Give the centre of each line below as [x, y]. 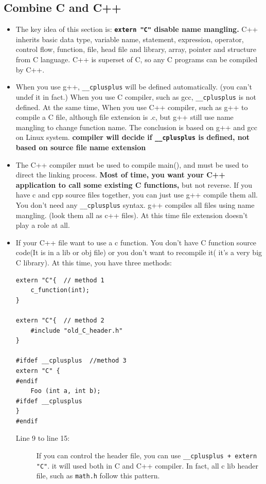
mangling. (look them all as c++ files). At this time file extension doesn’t [132, 215]
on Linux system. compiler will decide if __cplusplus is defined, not [132, 137]
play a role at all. [43, 225]
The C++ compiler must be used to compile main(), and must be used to [132, 164]
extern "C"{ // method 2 [60, 320]
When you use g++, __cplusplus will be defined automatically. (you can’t [134, 87]
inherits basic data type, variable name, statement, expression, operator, [130, 39]
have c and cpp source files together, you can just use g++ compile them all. [137, 195]
